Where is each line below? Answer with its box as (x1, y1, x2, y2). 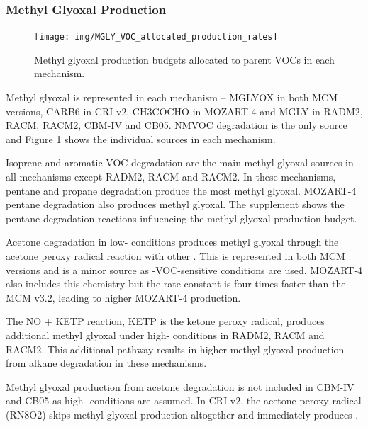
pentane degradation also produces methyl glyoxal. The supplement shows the (6, 197, 345, 212)
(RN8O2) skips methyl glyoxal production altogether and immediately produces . (6, 406, 359, 421)
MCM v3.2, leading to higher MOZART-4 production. (6, 290, 241, 304)
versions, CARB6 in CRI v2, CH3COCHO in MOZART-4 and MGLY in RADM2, (6, 103, 363, 118)
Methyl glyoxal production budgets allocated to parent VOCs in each (34, 52, 335, 67)
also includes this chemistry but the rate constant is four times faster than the (6, 276, 346, 291)
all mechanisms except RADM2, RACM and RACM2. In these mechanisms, (6, 169, 336, 184)
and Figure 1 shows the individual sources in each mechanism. (6, 131, 276, 146)
